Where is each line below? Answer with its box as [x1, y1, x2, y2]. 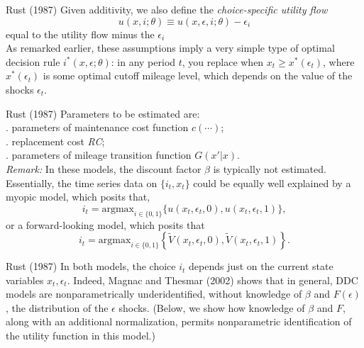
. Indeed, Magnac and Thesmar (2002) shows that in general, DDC [67, 272, 358, 287]
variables [6, 272, 44, 287]
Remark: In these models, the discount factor [6, 161, 202, 176]
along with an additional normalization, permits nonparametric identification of [6, 314, 352, 329]
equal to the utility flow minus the [6, 26, 155, 41]
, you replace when [182, 54, 264, 69]
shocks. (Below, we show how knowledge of [118, 300, 305, 315]
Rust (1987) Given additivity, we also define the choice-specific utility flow [6, 2, 328, 16]
